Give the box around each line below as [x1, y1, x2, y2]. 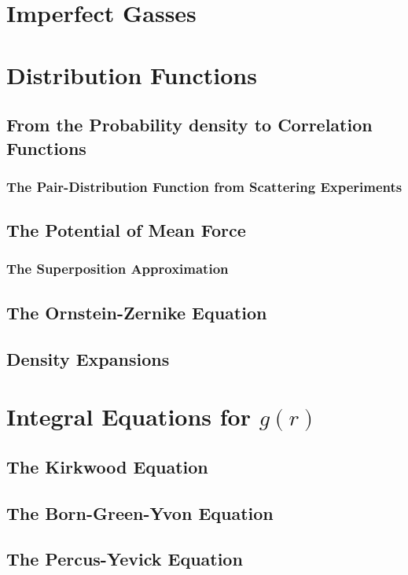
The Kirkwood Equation [6, 454, 208, 478]
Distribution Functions [6, 58, 257, 90]
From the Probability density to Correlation [6, 112, 373, 137]
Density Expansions [6, 346, 170, 370]
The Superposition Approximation [6, 259, 229, 278]
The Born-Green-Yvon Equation [6, 500, 274, 525]
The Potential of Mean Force [6, 218, 246, 242]
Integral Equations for [6, 400, 251, 433]
